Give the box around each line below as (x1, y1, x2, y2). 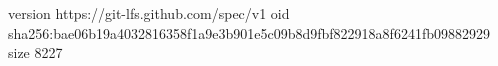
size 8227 (8, 42, 63, 63)
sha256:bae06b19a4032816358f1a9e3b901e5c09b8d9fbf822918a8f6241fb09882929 (8, 22, 490, 43)
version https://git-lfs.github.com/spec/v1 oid (8, 3, 290, 23)
